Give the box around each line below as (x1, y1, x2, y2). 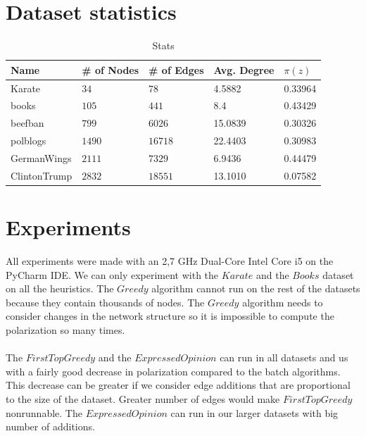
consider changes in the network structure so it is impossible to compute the (6, 309, 334, 323)
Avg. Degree (213, 62, 274, 77)
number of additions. (6, 419, 95, 434)
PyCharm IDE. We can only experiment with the (6, 267, 219, 282)
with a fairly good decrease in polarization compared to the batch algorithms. (6, 363, 341, 378)
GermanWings (11, 150, 72, 165)
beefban (11, 116, 44, 130)
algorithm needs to (242, 294, 323, 309)
